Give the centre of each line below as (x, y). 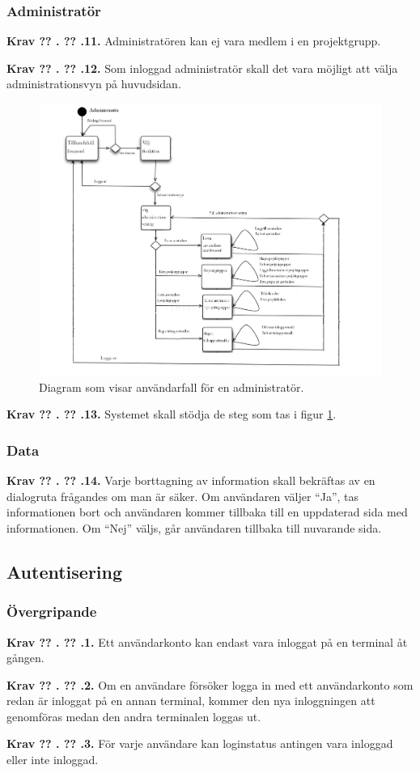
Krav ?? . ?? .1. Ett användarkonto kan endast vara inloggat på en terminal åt (207, 641)
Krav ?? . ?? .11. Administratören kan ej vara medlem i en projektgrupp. (194, 41)
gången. (25, 658)
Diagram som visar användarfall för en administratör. (172, 386)
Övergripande (52, 612)
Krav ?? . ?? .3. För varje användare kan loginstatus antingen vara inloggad (200, 743)
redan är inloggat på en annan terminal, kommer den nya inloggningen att (191, 701)
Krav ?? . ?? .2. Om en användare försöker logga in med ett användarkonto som (210, 684)
